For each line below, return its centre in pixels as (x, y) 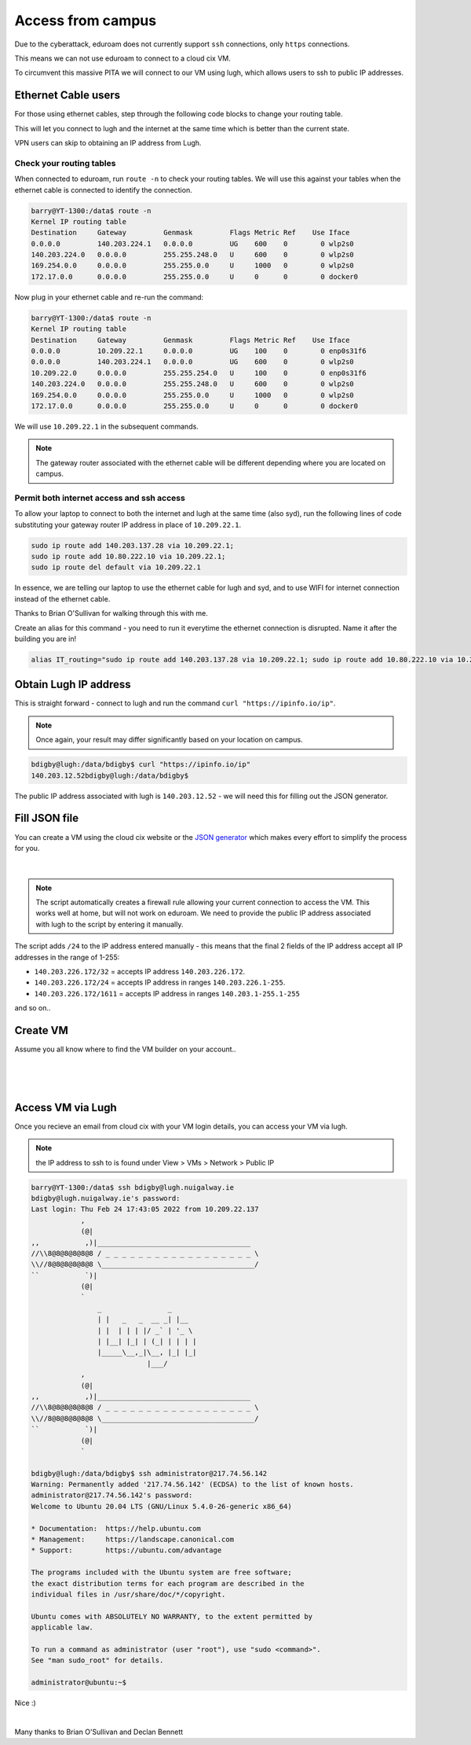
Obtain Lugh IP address (73, 685)
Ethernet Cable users (68, 96)
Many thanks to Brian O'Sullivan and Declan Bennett (99, 1732)
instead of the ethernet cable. (62, 598)
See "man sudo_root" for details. (97, 1660)
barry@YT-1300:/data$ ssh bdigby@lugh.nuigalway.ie (133, 1187)
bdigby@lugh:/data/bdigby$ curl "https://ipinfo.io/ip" (141, 764)
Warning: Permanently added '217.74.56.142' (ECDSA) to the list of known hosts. (193, 1485)
